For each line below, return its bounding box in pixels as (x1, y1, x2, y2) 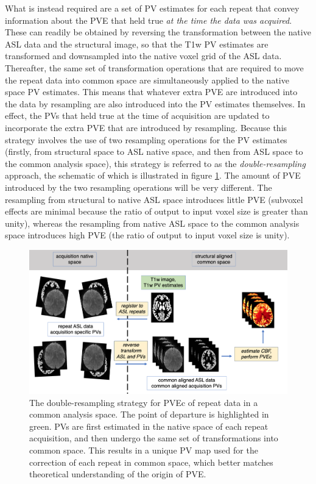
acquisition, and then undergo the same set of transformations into (29, 432, 278, 444)
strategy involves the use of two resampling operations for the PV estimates (5, 133, 287, 146)
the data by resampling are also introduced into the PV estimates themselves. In (5, 97, 306, 110)
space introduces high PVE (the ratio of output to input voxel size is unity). (5, 229, 290, 241)
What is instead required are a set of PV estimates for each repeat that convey (5, 2, 300, 14)
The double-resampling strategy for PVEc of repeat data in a (29, 396, 258, 408)
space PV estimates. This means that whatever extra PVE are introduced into (5, 85, 298, 98)
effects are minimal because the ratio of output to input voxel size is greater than (5, 205, 308, 218)
